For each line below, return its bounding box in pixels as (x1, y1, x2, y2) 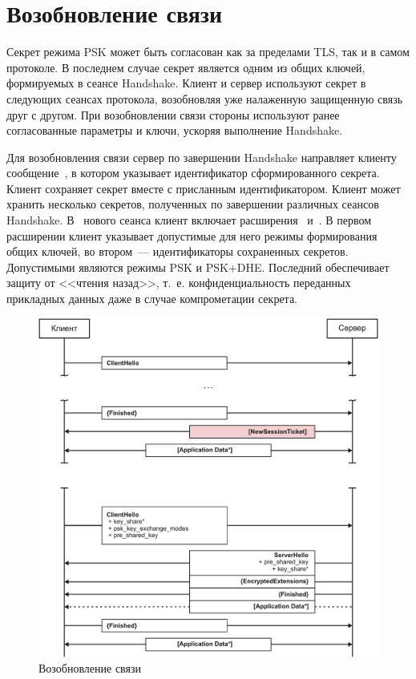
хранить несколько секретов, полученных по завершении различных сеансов (6, 196, 379, 212)
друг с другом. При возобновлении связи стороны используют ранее (6, 106, 340, 123)
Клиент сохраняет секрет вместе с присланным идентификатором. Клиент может (6, 180, 401, 196)
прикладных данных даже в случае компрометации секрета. (6, 290, 297, 307)
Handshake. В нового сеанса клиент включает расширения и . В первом (6, 212, 372, 228)
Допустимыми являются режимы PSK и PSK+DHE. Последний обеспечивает (6, 258, 390, 275)
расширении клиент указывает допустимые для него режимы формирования (6, 227, 378, 244)
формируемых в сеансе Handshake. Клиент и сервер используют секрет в (6, 75, 366, 91)
